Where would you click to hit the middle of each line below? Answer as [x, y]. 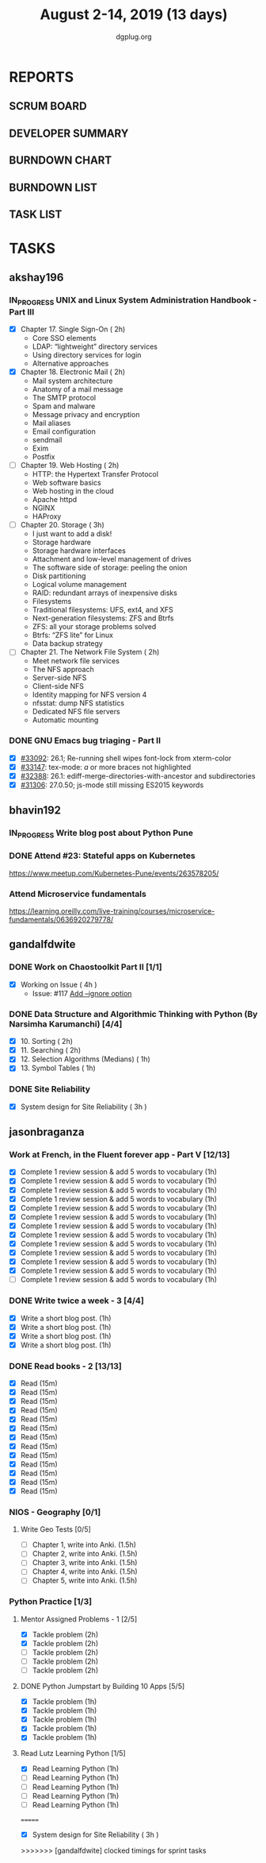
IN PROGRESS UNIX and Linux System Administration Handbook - [133, 301]
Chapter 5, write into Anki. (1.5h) [85, 1581]
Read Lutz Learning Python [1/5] [73, 1753]
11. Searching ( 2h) [51, 1050]
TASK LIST [36, 214]
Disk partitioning [59, 576]
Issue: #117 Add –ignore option [82, 993]
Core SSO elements [65, 338]
